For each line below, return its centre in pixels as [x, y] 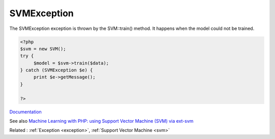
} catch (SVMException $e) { [57, 70]
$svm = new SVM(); [43, 49]
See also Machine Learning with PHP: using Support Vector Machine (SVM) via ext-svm [101, 121]
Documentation [25, 112]
